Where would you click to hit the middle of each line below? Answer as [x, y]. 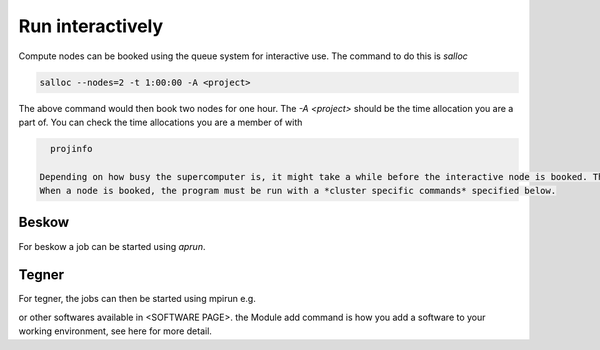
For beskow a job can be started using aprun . [112, 246]
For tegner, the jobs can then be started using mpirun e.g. [137, 299]
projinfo [71, 148]
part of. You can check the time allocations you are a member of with [160, 122]
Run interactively [91, 26]
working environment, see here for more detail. [115, 331]
